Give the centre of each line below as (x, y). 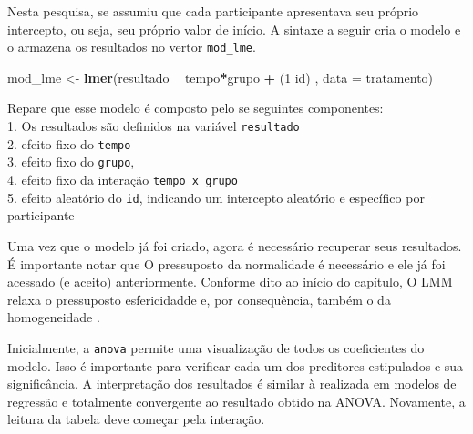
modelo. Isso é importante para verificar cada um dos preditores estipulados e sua (236, 365)
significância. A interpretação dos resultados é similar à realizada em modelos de (232, 384)
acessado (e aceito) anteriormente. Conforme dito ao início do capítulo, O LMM (230, 282)
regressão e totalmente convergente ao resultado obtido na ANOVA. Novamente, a (236, 401)
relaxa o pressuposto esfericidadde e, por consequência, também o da (199, 299)
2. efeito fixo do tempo (69, 143)
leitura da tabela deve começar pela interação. (136, 419)
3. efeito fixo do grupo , (71, 161)
